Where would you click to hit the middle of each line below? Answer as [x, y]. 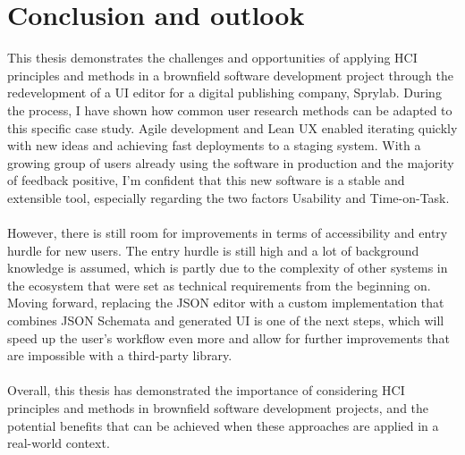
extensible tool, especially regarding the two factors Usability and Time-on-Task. [228, 197]
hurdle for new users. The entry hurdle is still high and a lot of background [213, 250]
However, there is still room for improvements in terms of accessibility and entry [228, 233]
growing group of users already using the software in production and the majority [231, 162]
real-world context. [59, 443]
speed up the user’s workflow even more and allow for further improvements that [228, 337]
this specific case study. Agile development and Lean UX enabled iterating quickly [232, 127]
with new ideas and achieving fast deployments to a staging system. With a [214, 145]
